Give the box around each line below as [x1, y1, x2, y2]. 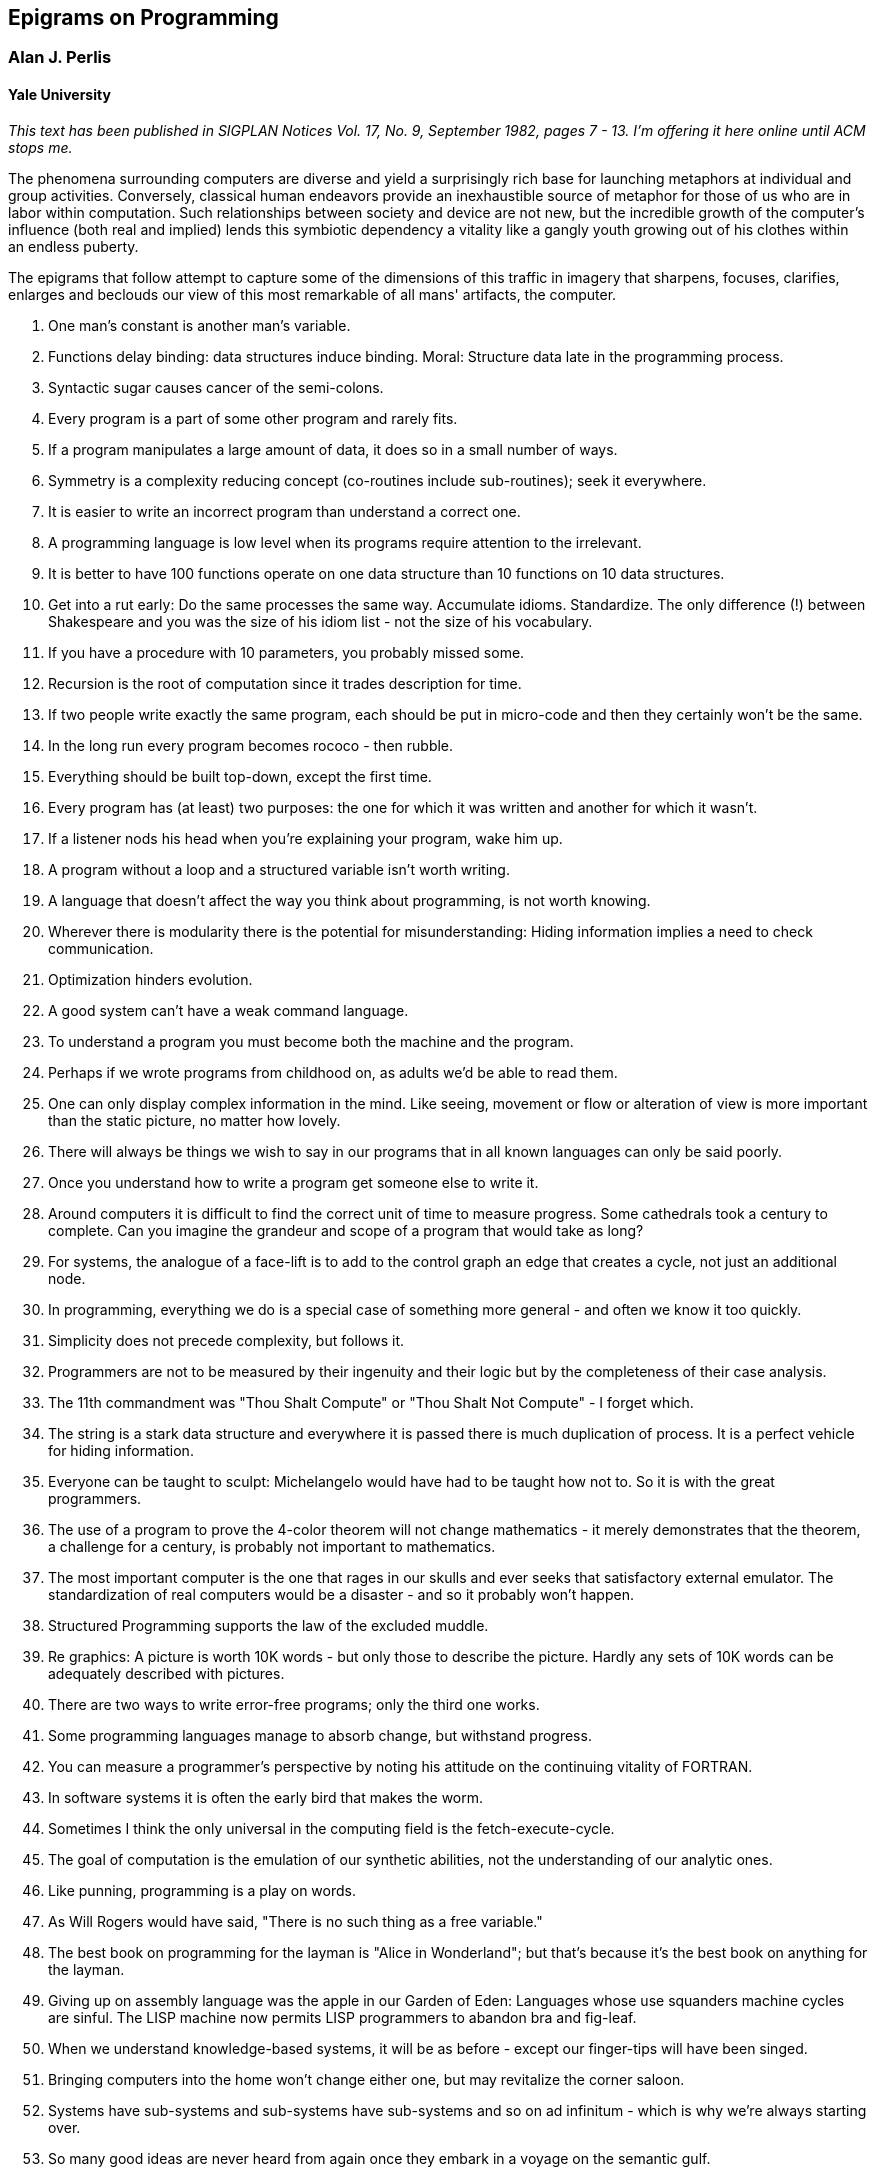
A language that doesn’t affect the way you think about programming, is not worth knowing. [48, 891, 651, 909]
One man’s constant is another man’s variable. [48, 316, 351, 334]
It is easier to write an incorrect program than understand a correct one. [48, 502, 521, 520]
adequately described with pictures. [48, 1664, 285, 1682]
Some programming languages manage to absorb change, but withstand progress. [48, 1726, 592, 1744]
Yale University [8, 86, 111, 104]
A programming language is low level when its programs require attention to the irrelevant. [48, 533, 642, 551]
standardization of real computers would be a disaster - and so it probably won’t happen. [48, 1585, 634, 1603]
